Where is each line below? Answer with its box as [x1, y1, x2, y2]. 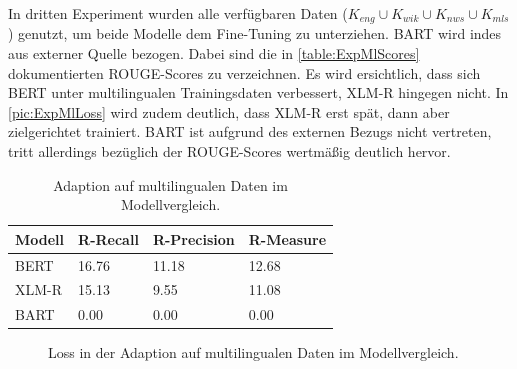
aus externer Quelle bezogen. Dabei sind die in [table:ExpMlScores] [8, 43, 420, 64]
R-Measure [248, 228, 327, 249]
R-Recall [78, 228, 139, 249]
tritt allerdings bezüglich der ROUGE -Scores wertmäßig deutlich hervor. [8, 141, 451, 162]
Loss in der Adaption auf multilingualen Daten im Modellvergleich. [48, 342, 459, 363]
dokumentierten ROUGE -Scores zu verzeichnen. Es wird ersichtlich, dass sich [8, 62, 481, 83]
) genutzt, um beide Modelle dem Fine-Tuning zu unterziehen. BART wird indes [8, 23, 502, 44]
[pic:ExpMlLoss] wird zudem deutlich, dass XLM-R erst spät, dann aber [8, 101, 450, 122]
